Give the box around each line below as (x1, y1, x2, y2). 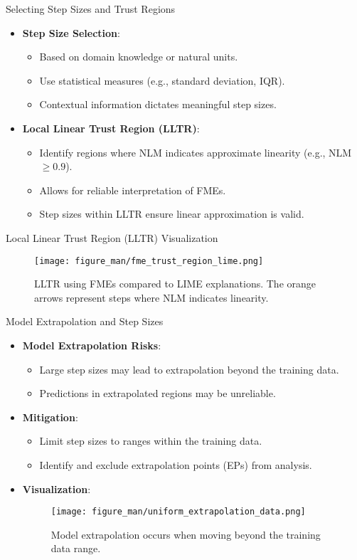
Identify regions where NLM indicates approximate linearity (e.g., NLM (39, 144, 352, 159)
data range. (50, 541, 101, 556)
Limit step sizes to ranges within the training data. (39, 433, 262, 448)
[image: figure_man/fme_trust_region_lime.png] (34, 255, 264, 266)
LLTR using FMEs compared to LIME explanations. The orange (34, 276, 316, 291)
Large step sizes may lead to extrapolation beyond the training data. (39, 361, 339, 376)
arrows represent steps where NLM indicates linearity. (34, 290, 269, 305)
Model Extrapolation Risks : (22, 337, 161, 352)
